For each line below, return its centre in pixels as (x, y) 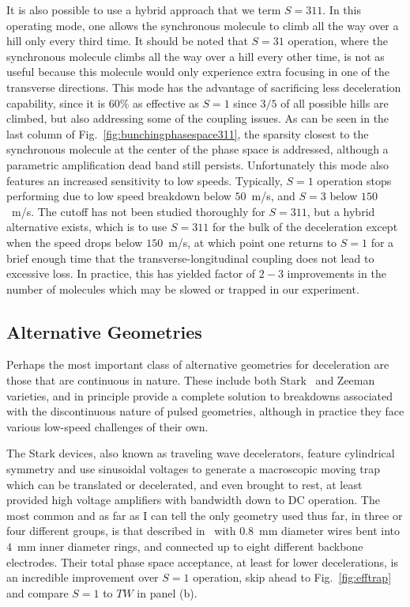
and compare (38, 592)
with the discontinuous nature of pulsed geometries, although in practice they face (205, 411)
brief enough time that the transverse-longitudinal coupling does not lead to (190, 258)
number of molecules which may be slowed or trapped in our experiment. (183, 288)
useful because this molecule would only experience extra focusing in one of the (198, 72)
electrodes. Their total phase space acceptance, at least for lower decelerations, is (203, 561)
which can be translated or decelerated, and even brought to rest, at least (184, 484)
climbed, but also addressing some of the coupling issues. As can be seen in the (198, 118)
